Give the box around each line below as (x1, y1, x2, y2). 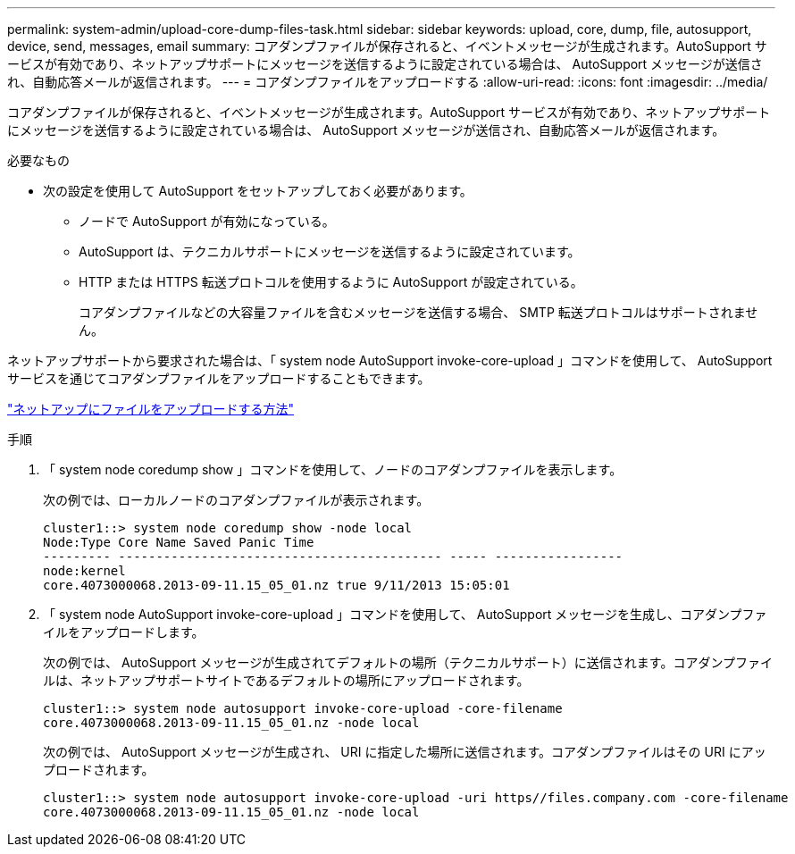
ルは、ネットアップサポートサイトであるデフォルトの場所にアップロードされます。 (43, 673, 530, 688)
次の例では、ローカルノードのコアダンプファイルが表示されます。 (43, 492, 430, 507)
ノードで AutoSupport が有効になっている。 (79, 213, 335, 229)
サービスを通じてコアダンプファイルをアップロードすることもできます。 (7, 371, 431, 386)
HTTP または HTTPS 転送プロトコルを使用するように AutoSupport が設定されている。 (79, 274, 583, 289)
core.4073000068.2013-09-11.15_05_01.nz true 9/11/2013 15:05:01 (43, 578, 510, 592)
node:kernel (43, 564, 126, 578)
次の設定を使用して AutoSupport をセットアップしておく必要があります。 (43, 183, 473, 198)
